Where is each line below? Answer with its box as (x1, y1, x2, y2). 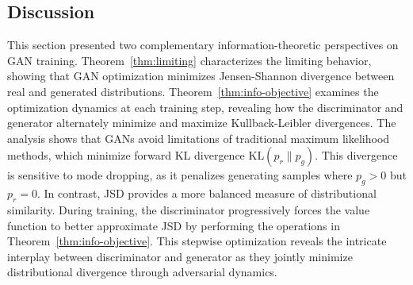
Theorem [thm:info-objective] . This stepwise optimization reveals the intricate (7, 233, 387, 249)
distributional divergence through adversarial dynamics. (7, 264, 277, 280)
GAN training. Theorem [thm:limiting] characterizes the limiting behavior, (7, 52, 372, 68)
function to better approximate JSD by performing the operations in (7, 217, 340, 233)
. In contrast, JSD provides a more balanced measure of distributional (36, 185, 377, 202)
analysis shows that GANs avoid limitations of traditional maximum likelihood (7, 129, 390, 146)
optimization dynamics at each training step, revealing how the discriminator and (7, 98, 403, 115)
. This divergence (315, 147, 398, 164)
